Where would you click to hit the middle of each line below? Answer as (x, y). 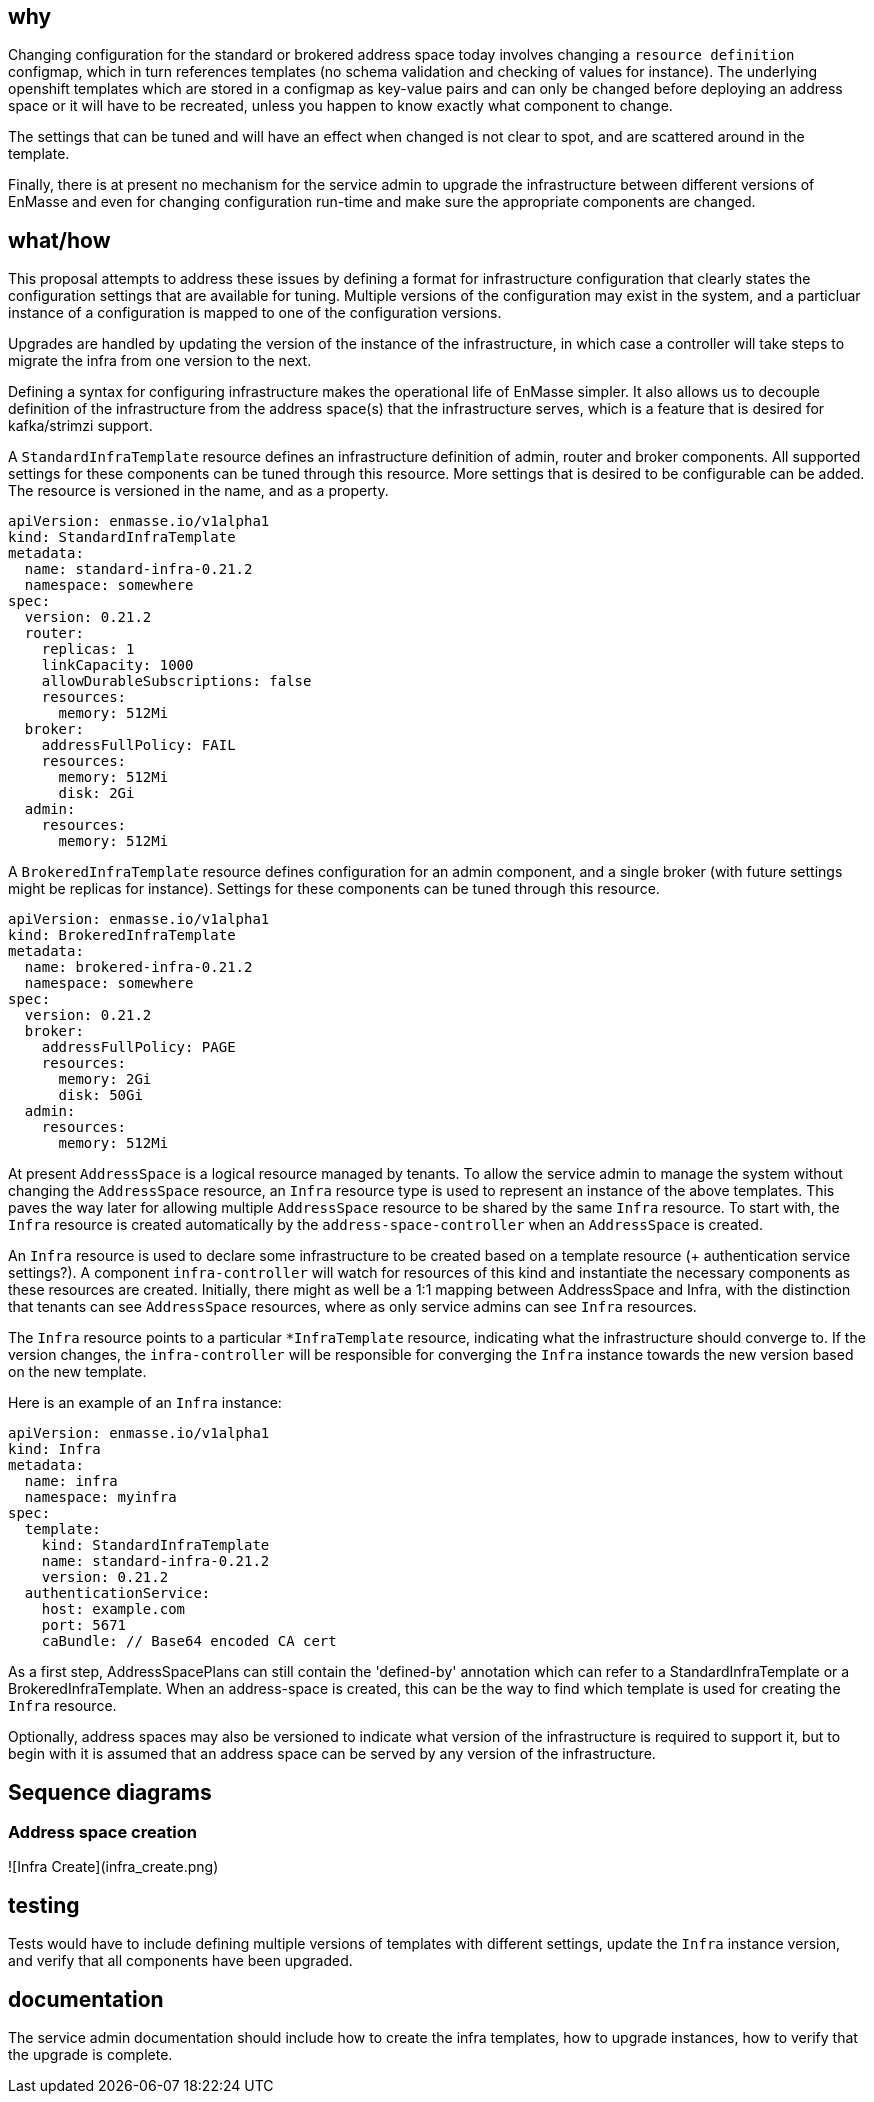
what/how (59, 240)
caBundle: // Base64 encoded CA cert (189, 1641)
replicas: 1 (88, 649)
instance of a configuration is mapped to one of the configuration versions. (255, 313)
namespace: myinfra (100, 1497)
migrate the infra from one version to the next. (160, 361)
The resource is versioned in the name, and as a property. (198, 491)
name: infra (71, 1481)
